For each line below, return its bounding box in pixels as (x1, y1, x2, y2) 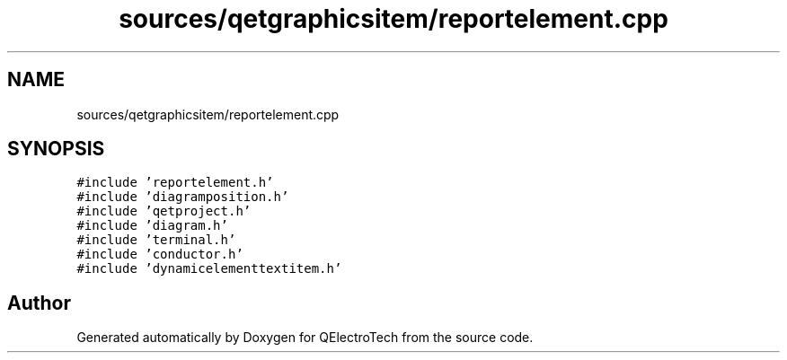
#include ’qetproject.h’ (76, 204, 252, 219)
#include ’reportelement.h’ (76, 175, 274, 190)
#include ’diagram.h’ (76, 218, 228, 233)
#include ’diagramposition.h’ (76, 189, 289, 205)
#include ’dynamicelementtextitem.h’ (76, 261, 342, 277)
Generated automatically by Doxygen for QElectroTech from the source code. (76, 329, 534, 346)
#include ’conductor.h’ (76, 247, 243, 262)
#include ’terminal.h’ (76, 233, 236, 248)
